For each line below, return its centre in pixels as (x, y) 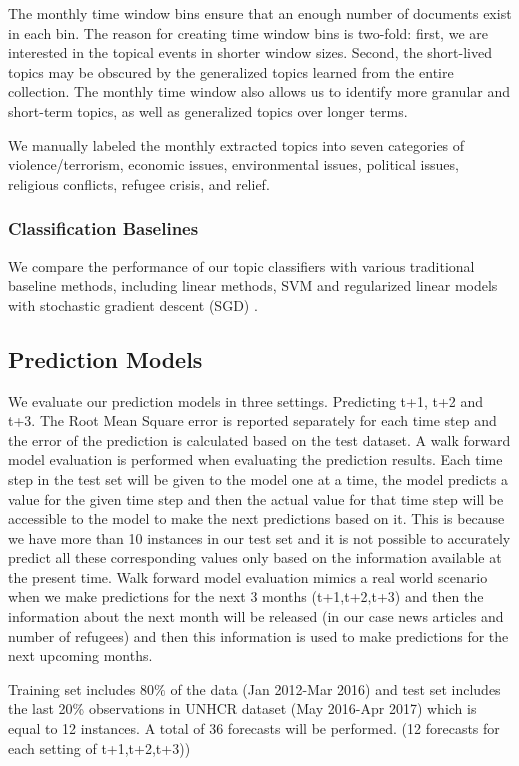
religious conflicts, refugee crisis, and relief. (139, 183)
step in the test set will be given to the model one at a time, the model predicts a (258, 478)
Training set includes (72, 688)
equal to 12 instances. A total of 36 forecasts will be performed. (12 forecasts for (254, 728)
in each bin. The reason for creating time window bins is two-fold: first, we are (248, 32)
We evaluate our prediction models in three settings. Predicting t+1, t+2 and (246, 400)
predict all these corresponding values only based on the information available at (255, 557)
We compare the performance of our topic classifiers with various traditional (241, 265)
